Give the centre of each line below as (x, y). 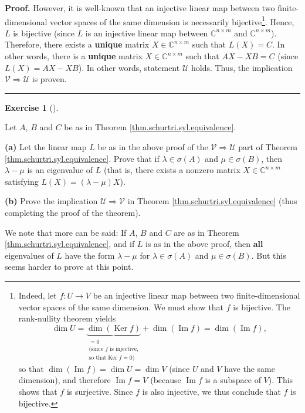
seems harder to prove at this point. (69, 267)
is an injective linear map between (147, 33)
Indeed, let (38, 295)
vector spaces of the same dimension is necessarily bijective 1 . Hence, (172, 21)
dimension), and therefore (65, 380)
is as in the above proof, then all (204, 244)
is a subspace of (233, 380)
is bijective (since (44, 33)
